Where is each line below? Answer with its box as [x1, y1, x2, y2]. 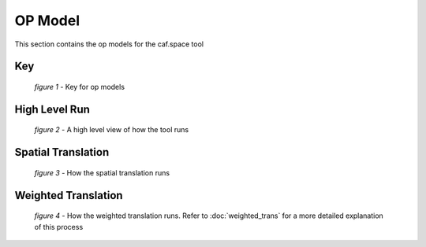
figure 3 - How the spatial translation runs [34, 168, 170, 177]
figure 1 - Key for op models [34, 82, 125, 91]
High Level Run [14, 102, 91, 116]
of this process [34, 222, 84, 231]
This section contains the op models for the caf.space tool [14, 39, 204, 49]
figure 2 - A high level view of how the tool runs [34, 125, 189, 135]
